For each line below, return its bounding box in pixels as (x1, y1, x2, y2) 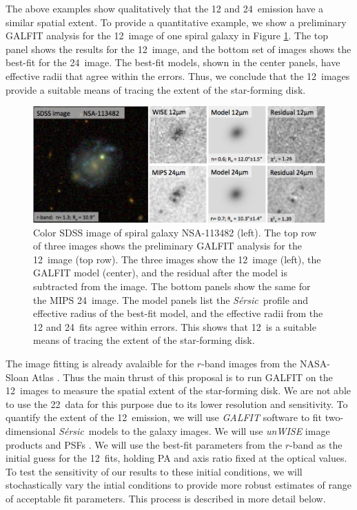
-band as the (289, 437, 343, 451)
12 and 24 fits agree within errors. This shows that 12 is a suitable (33, 319, 316, 334)
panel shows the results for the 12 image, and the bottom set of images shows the (6, 41, 351, 56)
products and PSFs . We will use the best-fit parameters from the (6, 437, 283, 451)
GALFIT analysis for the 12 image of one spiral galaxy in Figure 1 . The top (6, 28, 329, 43)
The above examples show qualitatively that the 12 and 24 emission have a (6, 1, 324, 15)
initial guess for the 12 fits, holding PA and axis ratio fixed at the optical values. (6, 451, 347, 465)
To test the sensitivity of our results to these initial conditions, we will (6, 464, 303, 478)
